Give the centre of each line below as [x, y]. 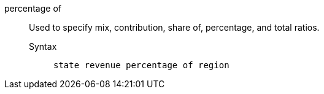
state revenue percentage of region [141, 65]
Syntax [43, 46]
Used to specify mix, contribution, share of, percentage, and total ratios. [174, 27]
